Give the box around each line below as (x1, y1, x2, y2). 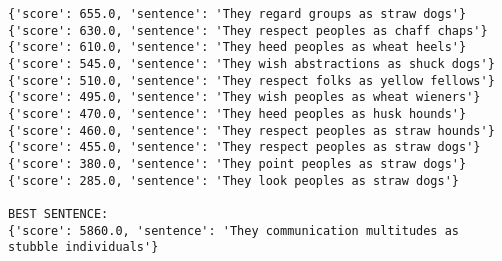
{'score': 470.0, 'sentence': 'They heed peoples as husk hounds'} (8, 106, 467, 121)
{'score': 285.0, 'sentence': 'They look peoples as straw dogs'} (8, 173, 460, 188)
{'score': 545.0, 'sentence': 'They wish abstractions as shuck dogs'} (8, 56, 495, 71)
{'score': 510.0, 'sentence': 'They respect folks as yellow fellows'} (8, 73, 495, 88)
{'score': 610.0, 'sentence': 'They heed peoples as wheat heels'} (8, 40, 467, 55)
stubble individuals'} (8, 240, 159, 255)
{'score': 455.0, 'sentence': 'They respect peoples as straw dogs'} (8, 140, 481, 155)
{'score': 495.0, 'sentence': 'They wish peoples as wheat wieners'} (8, 90, 481, 105)
